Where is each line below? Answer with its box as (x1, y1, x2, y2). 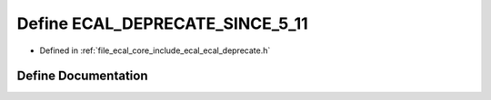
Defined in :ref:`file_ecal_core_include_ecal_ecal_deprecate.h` (39, 45, 271, 56)
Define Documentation (16, 68, 148, 84)
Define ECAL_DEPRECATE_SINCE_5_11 (16, 14, 308, 33)
